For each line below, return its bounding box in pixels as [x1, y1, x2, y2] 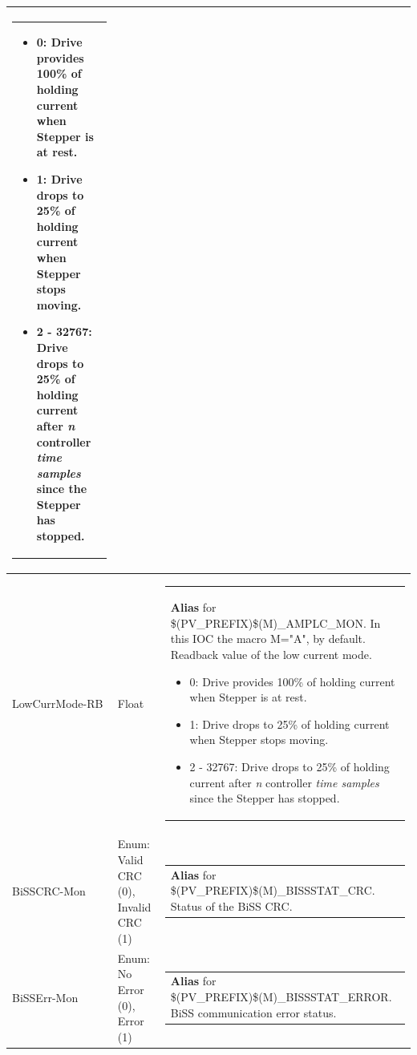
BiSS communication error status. [170, 1004, 337, 1021]
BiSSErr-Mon [12, 988, 79, 1005]
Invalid [117, 898, 152, 915]
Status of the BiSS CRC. [170, 897, 293, 914]
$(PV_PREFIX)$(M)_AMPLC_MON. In [170, 614, 381, 631]
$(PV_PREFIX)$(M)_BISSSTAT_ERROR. [170, 988, 392, 1004]
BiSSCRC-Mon [12, 883, 86, 899]
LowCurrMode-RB [12, 695, 103, 711]
